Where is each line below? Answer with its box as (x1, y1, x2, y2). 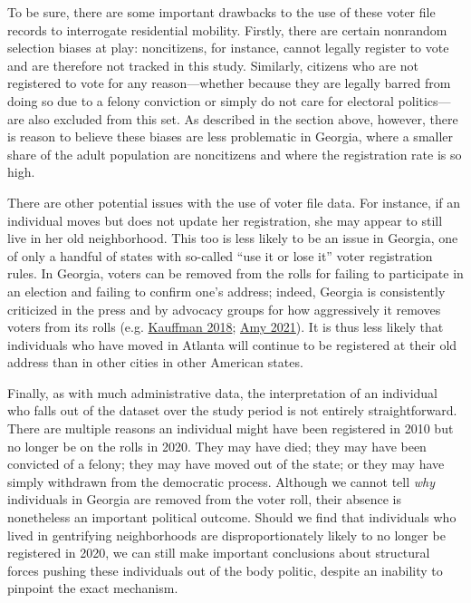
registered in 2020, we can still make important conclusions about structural (7, 543, 430, 562)
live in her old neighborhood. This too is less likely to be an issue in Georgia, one (7, 229, 458, 248)
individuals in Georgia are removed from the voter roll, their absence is (7, 490, 401, 509)
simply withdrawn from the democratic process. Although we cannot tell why (7, 472, 436, 491)
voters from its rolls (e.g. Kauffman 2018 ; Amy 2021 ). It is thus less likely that (7, 317, 444, 336)
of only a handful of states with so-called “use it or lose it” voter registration (7, 246, 433, 265)
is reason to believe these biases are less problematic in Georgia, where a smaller (7, 127, 454, 146)
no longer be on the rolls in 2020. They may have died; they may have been (7, 436, 427, 455)
